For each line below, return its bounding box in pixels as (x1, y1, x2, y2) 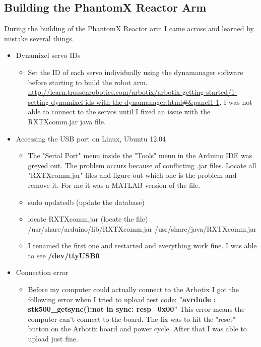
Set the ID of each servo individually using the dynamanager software (28, 66, 243, 77)
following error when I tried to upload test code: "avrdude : (28, 294, 216, 304)
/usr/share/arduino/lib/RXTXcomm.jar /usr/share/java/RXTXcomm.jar (28, 223, 256, 234)
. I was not (219, 96, 252, 107)
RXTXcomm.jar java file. (28, 116, 106, 126)
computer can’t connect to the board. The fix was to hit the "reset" (28, 313, 236, 324)
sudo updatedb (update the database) (28, 196, 145, 207)
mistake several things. (4, 33, 74, 43)
